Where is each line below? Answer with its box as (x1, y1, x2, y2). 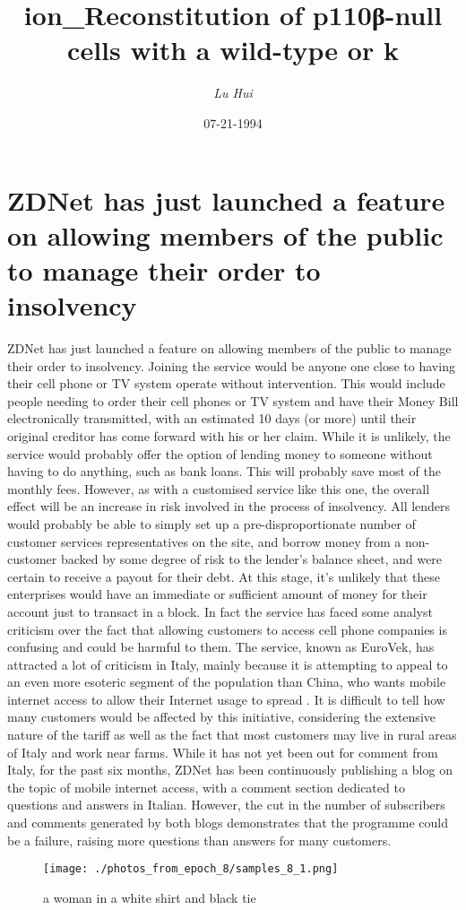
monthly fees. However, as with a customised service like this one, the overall (7, 479, 430, 498)
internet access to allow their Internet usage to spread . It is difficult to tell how (7, 689, 445, 708)
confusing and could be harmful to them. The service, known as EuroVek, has (7, 637, 435, 656)
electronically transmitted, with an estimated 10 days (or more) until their (7, 409, 417, 428)
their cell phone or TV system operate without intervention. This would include (7, 374, 445, 393)
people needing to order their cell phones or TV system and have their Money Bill (7, 391, 459, 410)
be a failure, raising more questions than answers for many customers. (7, 830, 392, 849)
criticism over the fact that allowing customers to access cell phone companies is (7, 620, 447, 638)
